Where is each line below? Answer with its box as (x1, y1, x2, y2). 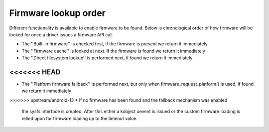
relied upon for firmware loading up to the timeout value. (21, 115, 138, 122)
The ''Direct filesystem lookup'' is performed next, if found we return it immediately (21, 55, 193, 61)
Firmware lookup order (9, 7, 106, 18)
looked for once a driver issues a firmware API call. (9, 31, 114, 37)
